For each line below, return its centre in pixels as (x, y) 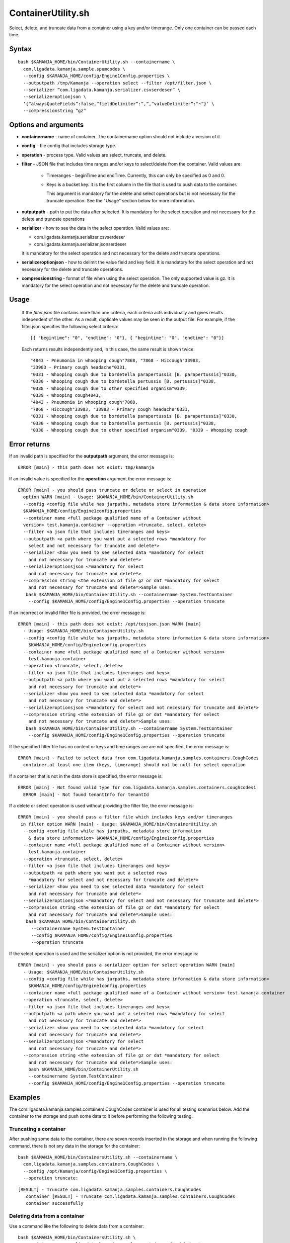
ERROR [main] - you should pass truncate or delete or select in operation (112, 490)
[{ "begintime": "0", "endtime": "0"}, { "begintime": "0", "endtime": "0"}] (127, 338)
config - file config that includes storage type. (69, 146)
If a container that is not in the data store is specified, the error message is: (86, 776)
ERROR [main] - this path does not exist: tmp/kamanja (86, 468)
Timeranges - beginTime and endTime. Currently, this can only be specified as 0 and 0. (136, 175)
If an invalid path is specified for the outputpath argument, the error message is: (92, 456)
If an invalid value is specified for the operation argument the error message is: (90, 479)
